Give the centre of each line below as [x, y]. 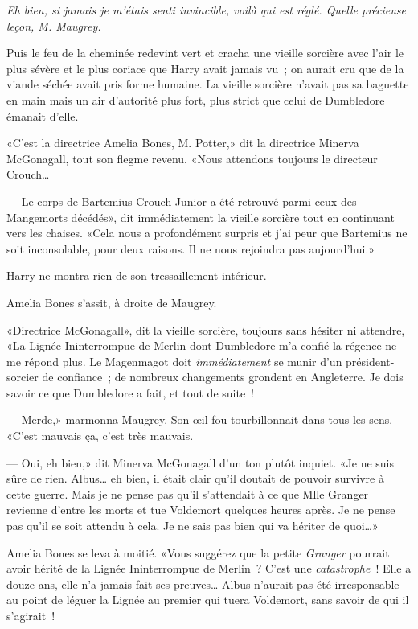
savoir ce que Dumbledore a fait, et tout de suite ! [131, 392]
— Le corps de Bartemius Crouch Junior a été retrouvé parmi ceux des [182, 201]
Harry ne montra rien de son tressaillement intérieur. [137, 275]
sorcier [23, 377]
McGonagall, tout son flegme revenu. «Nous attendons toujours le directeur [192, 158]
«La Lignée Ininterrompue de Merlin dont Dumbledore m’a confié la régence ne [202, 345]
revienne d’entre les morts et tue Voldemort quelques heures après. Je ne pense [201, 510]
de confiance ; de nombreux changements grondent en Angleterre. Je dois [223, 377]
